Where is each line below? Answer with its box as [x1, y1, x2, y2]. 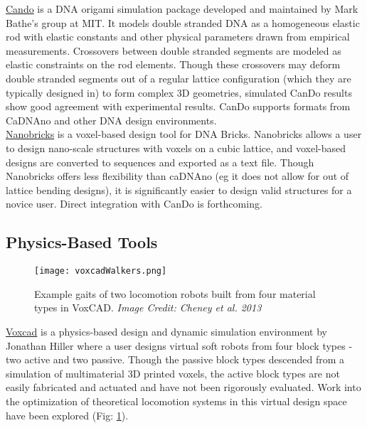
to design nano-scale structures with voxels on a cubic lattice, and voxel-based [6, 140, 346, 155]
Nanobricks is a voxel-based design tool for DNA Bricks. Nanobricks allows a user [6, 127, 362, 141]
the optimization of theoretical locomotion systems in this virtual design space [6, 393, 347, 408]
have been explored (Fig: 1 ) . [6, 407, 129, 422]
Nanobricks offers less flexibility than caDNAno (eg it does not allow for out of [6, 168, 349, 183]
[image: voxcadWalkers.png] [34, 266, 167, 277]
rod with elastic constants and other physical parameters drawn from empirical [6, 29, 350, 44]
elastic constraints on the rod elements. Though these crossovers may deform [6, 57, 341, 72]
